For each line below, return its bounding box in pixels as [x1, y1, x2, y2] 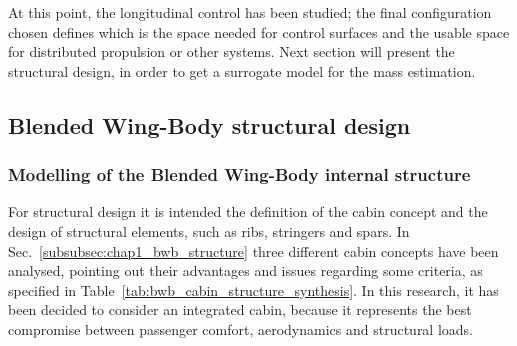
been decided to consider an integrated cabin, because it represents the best [8, 299, 472, 320]
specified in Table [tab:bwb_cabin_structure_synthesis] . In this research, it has [8, 279, 499, 300]
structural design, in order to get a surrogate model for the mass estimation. [8, 60, 476, 81]
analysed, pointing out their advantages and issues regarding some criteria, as [8, 260, 483, 281]
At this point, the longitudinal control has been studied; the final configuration [8, 2, 492, 22]
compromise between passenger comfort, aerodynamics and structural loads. [8, 318, 474, 339]
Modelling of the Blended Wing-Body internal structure [8, 162, 471, 187]
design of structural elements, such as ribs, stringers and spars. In [8, 220, 410, 241]
